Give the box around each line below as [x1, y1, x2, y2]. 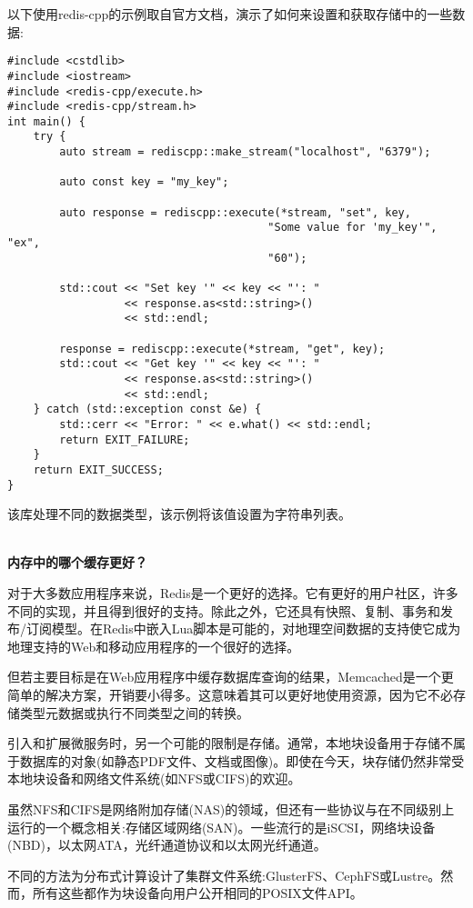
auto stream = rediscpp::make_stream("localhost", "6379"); [59, 145, 431, 159]
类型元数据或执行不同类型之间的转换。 [19, 703, 249, 722]
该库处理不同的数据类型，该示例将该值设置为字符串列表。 [7, 504, 351, 524]
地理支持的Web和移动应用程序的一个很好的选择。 [7, 636, 300, 655]
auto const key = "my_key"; [59, 175, 229, 189]
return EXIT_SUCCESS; [33, 463, 164, 476]
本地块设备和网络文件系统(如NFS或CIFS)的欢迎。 [7, 769, 301, 788]
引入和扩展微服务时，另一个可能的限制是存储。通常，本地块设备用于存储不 [7, 733, 453, 753]
